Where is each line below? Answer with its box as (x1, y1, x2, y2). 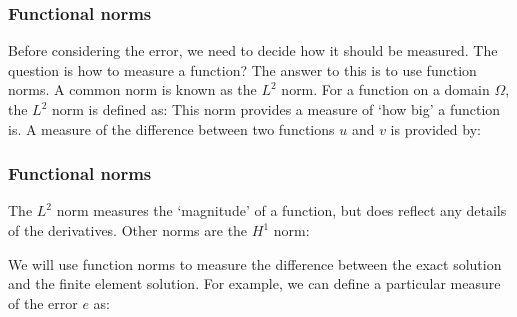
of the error (8, 292, 78, 313)
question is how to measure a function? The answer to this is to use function (8, 59, 477, 80)
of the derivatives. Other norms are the (8, 220, 248, 240)
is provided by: (390, 118, 481, 139)
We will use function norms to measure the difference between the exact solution (8, 253, 502, 274)
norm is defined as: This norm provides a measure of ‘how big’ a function (52, 99, 501, 119)
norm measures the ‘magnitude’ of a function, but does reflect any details (56, 200, 507, 221)
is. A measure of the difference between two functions (8, 118, 335, 139)
